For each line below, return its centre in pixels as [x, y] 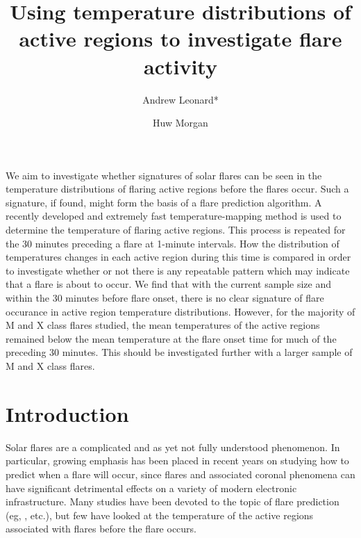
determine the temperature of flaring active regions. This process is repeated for [176, 230]
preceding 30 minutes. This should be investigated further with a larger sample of [179, 352]
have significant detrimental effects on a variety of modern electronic [151, 488]
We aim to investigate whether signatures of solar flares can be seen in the [164, 175]
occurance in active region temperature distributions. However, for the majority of [180, 311]
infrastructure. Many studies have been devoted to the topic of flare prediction [173, 502]
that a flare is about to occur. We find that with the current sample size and [169, 284]
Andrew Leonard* [180, 99]
